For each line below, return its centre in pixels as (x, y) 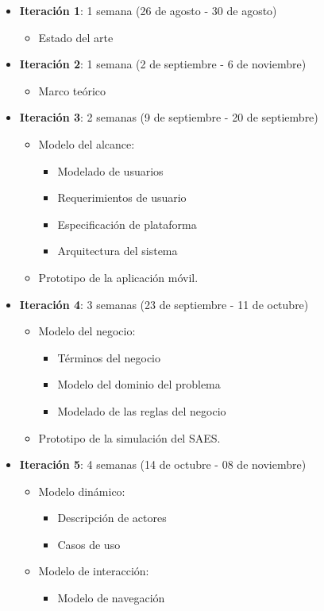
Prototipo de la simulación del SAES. (129, 437)
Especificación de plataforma (127, 224)
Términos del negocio (109, 357)
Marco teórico (72, 90)
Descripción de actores (112, 518)
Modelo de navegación (111, 598)
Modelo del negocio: (87, 331)
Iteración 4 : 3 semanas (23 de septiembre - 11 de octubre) (164, 304)
